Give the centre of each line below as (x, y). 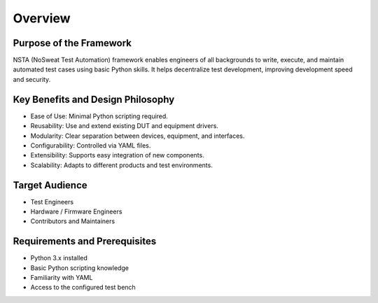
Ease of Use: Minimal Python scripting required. (99, 116)
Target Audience (50, 185)
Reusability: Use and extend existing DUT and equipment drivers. (124, 126)
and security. (32, 79)
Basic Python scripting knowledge (80, 268)
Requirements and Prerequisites (85, 241)
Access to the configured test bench (83, 288)
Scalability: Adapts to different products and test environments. (121, 165)
